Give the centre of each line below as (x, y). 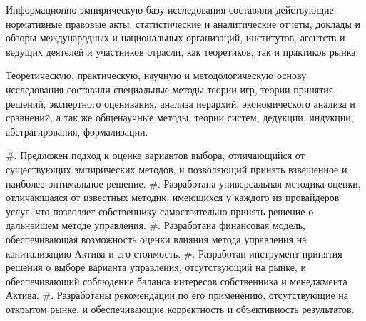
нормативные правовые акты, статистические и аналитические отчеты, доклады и (183, 23)
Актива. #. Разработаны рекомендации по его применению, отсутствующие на (177, 295)
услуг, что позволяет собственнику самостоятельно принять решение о (160, 211)
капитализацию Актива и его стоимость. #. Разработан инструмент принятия (174, 253)
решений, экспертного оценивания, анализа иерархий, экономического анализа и (181, 103)
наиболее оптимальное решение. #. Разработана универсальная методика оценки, (183, 183)
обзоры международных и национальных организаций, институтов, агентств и (176, 37)
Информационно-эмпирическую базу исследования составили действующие (170, 9)
